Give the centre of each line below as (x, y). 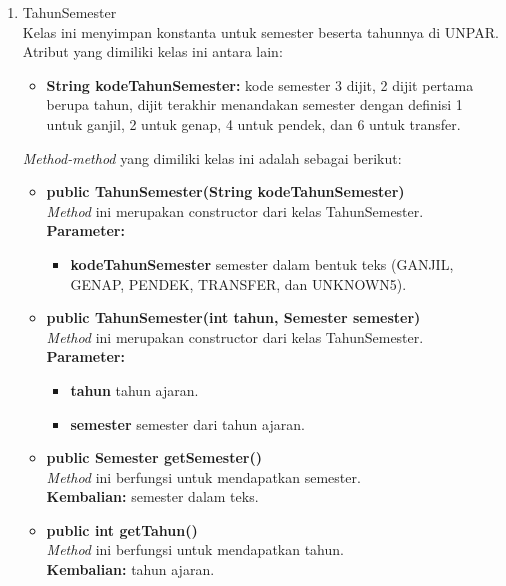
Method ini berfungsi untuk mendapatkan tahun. (195, 549)
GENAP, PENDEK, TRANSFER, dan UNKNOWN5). (238, 283)
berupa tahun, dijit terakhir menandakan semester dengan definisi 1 (254, 104)
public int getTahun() (122, 529)
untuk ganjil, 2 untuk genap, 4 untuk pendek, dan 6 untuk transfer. (253, 123)
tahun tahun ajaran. (134, 389)
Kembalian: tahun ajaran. (130, 569)
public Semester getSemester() (154, 457)
